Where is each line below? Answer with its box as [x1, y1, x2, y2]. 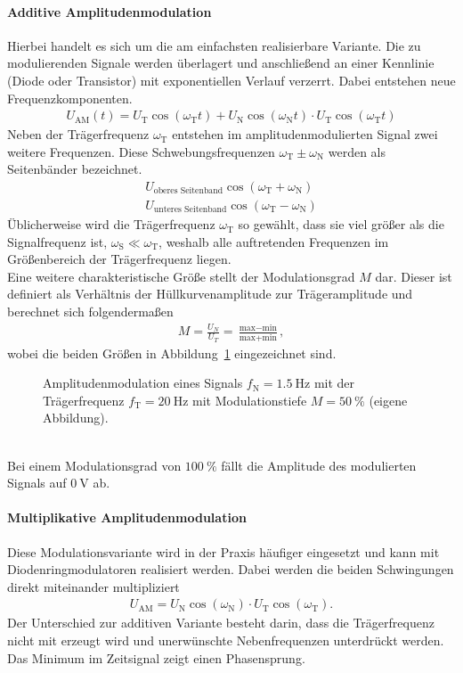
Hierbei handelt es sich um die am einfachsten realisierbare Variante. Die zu [7, 36, 421, 54]
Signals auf [7, 473, 67, 492]
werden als [328, 142, 386, 160]
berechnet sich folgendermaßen [7, 302, 174, 321]
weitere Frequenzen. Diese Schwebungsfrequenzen [7, 142, 275, 160]
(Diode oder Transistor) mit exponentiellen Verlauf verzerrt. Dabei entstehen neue [7, 70, 456, 89]
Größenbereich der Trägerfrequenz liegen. [7, 250, 231, 268]
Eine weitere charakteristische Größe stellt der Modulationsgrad [7, 267, 355, 285]
